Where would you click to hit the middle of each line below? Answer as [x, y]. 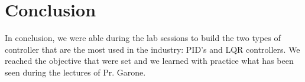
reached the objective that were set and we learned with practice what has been [149, 61]
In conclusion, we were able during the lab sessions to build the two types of [143, 38]
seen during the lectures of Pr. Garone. [75, 72]
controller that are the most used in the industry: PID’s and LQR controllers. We [152, 49]
